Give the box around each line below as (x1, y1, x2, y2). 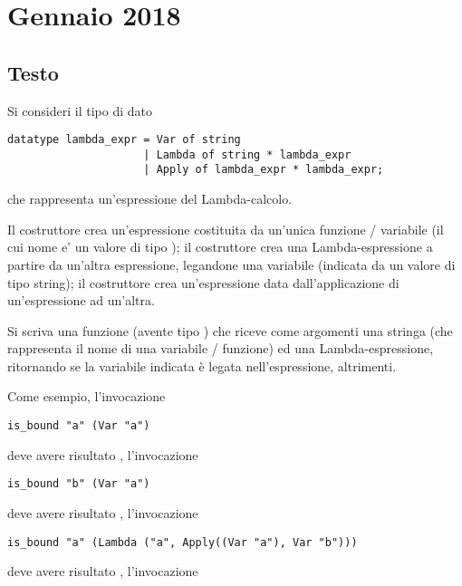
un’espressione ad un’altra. (7, 291, 155, 310)
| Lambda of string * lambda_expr (143, 148, 351, 161)
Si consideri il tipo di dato (7, 101, 152, 120)
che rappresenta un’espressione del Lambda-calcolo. (7, 189, 293, 208)
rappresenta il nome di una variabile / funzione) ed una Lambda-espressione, (7, 339, 434, 358)
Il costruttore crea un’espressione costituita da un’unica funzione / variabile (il (7, 219, 444, 238)
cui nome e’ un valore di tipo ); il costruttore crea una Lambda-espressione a (7, 237, 433, 256)
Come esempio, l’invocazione (7, 387, 166, 406)
